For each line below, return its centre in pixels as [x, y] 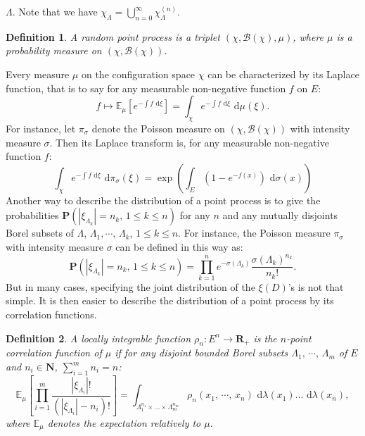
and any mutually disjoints [280, 215]
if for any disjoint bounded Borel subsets [201, 353]
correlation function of [54, 353]
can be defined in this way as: [179, 246]
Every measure [38, 74]
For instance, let [41, 128]
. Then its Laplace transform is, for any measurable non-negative [189, 142]
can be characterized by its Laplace [283, 74]
